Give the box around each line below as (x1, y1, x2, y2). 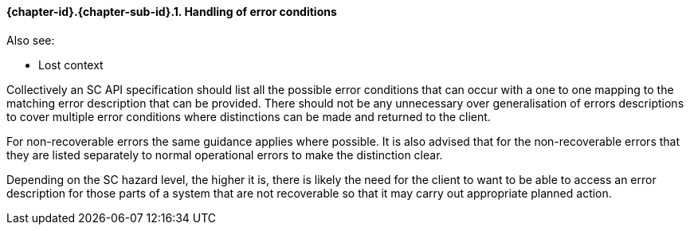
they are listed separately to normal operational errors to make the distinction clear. (6, 147, 443, 162)
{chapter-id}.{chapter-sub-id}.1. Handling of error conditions (6, 5, 337, 18)
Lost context (38, 57, 104, 72)
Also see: (6, 33, 55, 47)
